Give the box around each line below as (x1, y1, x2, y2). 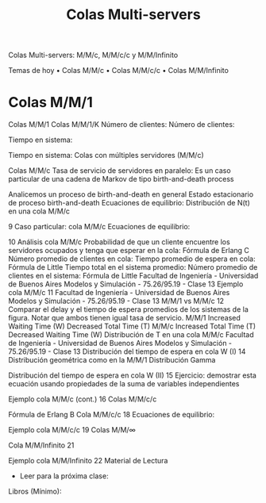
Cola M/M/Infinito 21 (8, 440, 75, 450)
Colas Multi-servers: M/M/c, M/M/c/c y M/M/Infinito (8, 50, 179, 60)
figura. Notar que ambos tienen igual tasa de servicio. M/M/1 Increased (8, 313, 241, 323)
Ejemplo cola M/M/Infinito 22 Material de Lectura (8, 456, 168, 466)
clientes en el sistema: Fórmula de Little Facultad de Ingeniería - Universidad (8, 271, 259, 281)
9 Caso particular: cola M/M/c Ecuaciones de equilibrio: (8, 222, 191, 232)
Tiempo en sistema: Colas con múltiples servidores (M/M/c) (8, 151, 204, 160)
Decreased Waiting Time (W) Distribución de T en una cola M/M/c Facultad (8, 330, 254, 340)
